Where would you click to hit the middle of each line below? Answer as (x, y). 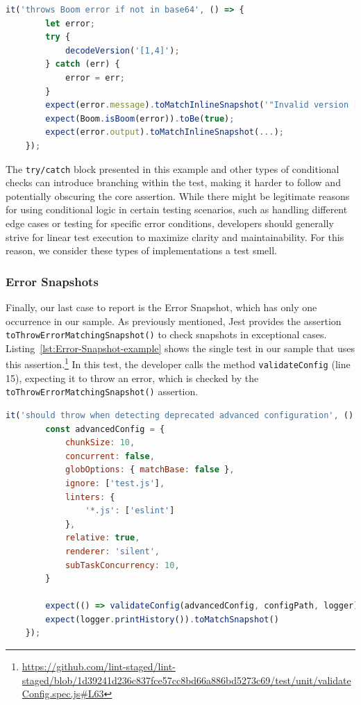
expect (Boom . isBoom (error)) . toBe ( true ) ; (140, 118)
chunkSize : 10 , (100, 443)
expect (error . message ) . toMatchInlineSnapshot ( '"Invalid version (197, 105)
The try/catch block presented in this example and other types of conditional (173, 168)
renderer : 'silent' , (112, 551)
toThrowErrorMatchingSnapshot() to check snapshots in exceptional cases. (166, 334)
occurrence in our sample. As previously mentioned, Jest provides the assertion (174, 321)
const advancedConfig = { (105, 429)
